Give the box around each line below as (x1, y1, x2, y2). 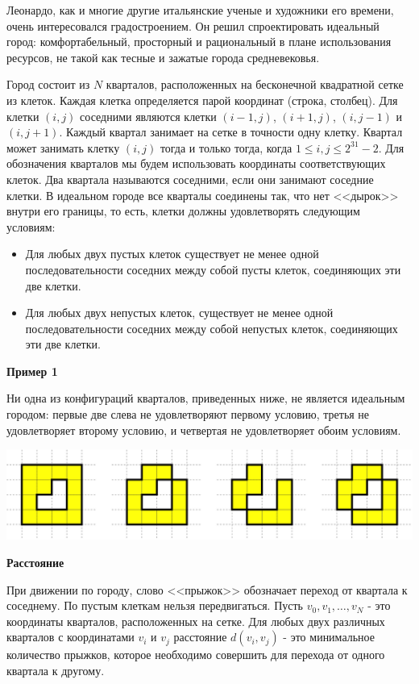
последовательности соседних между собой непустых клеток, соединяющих (25, 319, 398, 336)
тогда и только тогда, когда (160, 139, 292, 156)
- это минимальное (283, 628, 375, 645)
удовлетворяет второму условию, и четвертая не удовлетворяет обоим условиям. (6, 421, 401, 438)
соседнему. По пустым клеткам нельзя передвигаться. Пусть (6, 597, 303, 614)
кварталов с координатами (6, 628, 135, 645)
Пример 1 (6, 362, 58, 379)
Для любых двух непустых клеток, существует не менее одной (25, 304, 334, 321)
